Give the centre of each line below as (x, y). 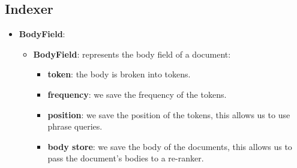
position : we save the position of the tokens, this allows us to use (169, 114)
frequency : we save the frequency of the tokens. (137, 94)
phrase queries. (75, 126)
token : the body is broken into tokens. (119, 74)
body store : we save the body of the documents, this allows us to (170, 146)
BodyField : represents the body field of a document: (132, 54)
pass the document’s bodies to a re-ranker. (126, 158)
